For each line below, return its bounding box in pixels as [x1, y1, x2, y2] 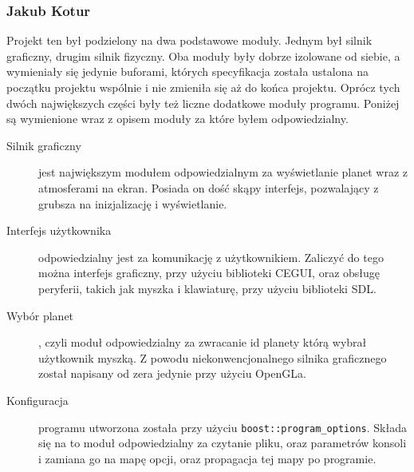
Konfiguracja [6, 391, 69, 408]
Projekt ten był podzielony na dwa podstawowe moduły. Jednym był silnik [6, 32, 373, 49]
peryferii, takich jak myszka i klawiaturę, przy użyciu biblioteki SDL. [38, 280, 377, 296]
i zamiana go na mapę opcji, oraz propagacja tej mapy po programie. [38, 450, 377, 466]
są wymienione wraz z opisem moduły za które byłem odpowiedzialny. [6, 110, 349, 127]
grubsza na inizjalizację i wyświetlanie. [38, 195, 227, 212]
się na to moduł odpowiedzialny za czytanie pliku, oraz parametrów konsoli [38, 434, 407, 451]
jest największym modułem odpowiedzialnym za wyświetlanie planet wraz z [38, 164, 408, 180]
